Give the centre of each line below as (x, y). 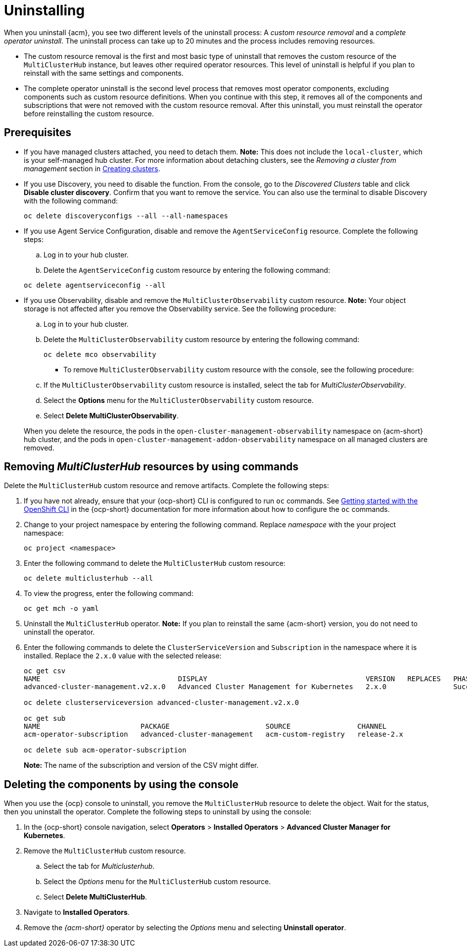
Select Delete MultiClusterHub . (95, 897)
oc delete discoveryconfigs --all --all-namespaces (126, 216)
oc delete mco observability (100, 354)
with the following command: (71, 200)
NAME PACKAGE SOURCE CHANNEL (205, 726)
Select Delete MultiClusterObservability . (111, 415)
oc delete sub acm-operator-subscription (105, 750)
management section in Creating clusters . (92, 168)
